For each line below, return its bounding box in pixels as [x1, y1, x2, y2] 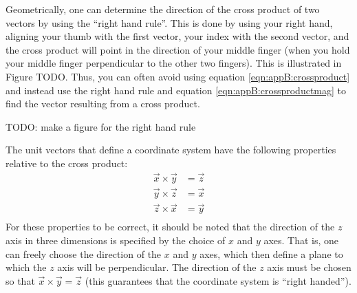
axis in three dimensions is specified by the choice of [6, 232, 226, 247]
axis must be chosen [267, 260, 351, 274]
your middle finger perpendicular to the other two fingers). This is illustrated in [6, 56, 342, 70]
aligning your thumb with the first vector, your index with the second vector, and [6, 29, 349, 43]
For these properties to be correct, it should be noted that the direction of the [6, 219, 335, 234]
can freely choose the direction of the [6, 246, 162, 261]
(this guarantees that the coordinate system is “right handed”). [85, 273, 351, 287]
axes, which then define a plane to [199, 246, 343, 261]
